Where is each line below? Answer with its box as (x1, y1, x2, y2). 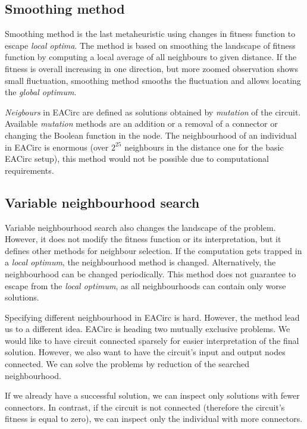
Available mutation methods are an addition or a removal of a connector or (5, 117, 278, 130)
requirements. (5, 164, 54, 176)
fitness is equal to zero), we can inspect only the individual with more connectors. (5, 412, 303, 425)
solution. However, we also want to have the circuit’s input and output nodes (5, 346, 286, 358)
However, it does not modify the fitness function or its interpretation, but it (5, 233, 281, 245)
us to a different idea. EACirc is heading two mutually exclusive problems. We (5, 322, 290, 335)
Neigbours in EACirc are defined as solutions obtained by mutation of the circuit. (5, 105, 301, 118)
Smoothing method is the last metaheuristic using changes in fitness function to (5, 27, 296, 40)
